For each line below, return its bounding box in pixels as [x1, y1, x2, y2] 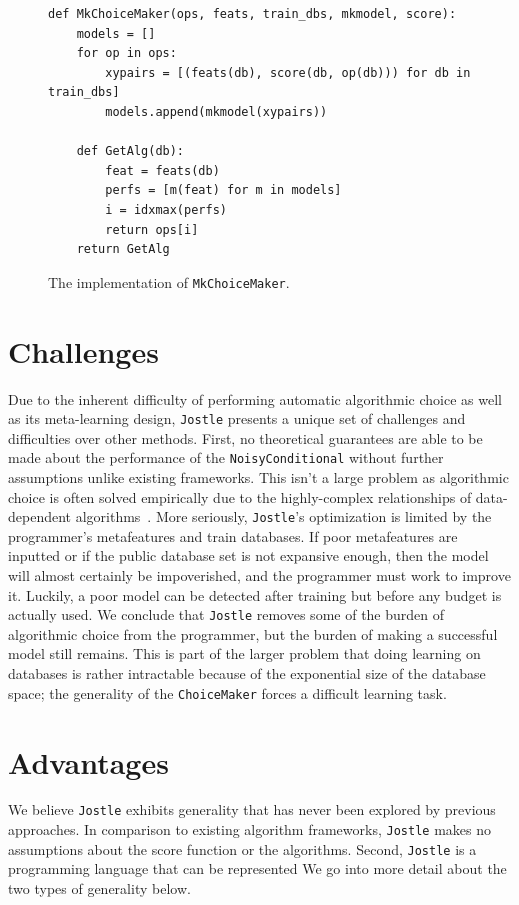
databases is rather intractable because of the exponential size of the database [8, 663, 486, 684]
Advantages [8, 741, 169, 782]
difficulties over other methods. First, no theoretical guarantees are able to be [8, 427, 483, 448]
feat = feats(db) [105, 163, 220, 178]
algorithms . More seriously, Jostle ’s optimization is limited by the [75, 506, 492, 527]
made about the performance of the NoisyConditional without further [8, 447, 444, 468]
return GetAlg [76, 242, 170, 257]
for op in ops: [76, 46, 177, 61]
